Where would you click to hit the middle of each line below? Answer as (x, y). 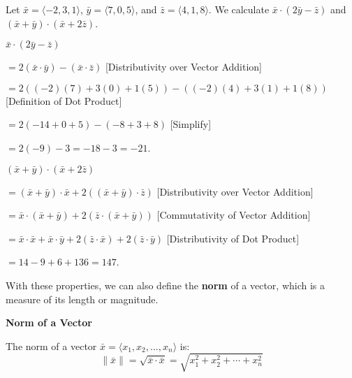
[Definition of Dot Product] (64, 100)
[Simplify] (191, 124)
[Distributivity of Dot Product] (233, 238)
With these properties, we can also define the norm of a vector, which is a (166, 285)
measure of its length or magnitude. (82, 299)
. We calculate (239, 9)
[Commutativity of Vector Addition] (234, 215)
